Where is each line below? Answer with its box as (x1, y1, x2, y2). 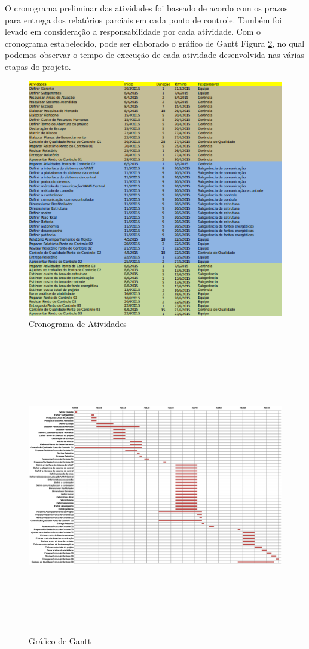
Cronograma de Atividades (29, 317, 127, 330)
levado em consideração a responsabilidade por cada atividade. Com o (5, 25, 261, 38)
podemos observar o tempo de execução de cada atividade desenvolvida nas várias (5, 48, 304, 61)
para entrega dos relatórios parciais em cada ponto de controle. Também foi (5, 13, 282, 26)
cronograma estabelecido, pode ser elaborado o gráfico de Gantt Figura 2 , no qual (5, 37, 305, 49)
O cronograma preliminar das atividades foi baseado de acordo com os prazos (5, 2, 288, 14)
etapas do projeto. (5, 60, 71, 72)
